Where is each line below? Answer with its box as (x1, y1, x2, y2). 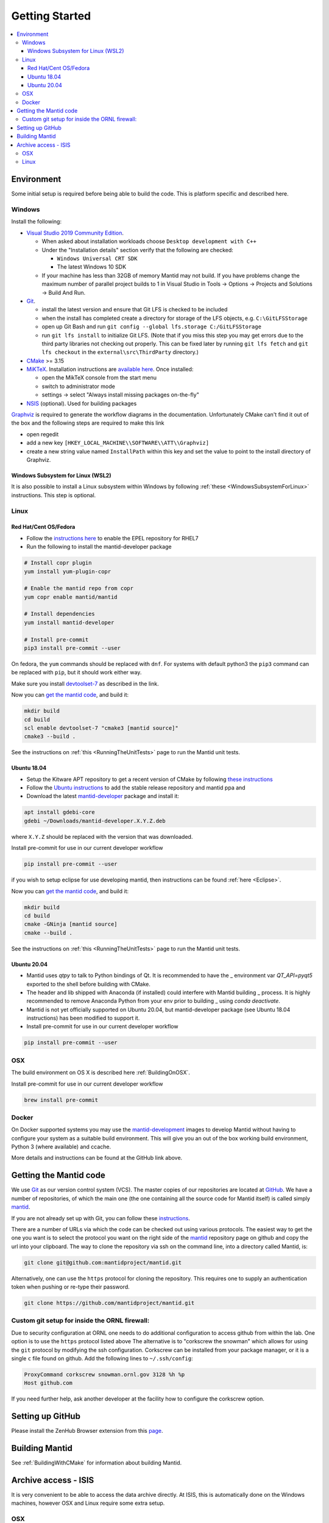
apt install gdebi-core (24, 809, 96, 816)
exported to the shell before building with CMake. (26, 980, 150, 988)
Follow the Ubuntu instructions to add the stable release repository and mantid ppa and (26, 784, 246, 791)
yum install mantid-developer (24, 619, 115, 626)
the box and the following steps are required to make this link (11, 419, 164, 426)
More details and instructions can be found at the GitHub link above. (11, 1154, 183, 1162)
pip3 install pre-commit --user (24, 645, 121, 652)
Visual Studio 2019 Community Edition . (26, 229, 124, 236)
